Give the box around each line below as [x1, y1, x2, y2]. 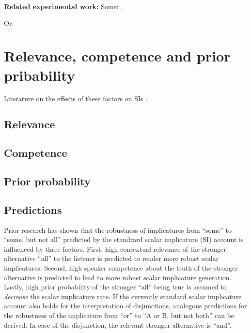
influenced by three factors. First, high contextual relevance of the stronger [4, 243, 226, 254]
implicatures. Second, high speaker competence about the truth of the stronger [4, 263, 238, 273]
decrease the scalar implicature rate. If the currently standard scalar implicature [4, 291, 242, 301]
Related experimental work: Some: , [4, 1, 123, 11]
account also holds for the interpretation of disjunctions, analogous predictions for [4, 301, 247, 311]
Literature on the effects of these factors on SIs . [4, 93, 148, 103]
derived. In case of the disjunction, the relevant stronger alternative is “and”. [4, 319, 232, 330]
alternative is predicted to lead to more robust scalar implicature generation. [4, 272, 232, 282]
